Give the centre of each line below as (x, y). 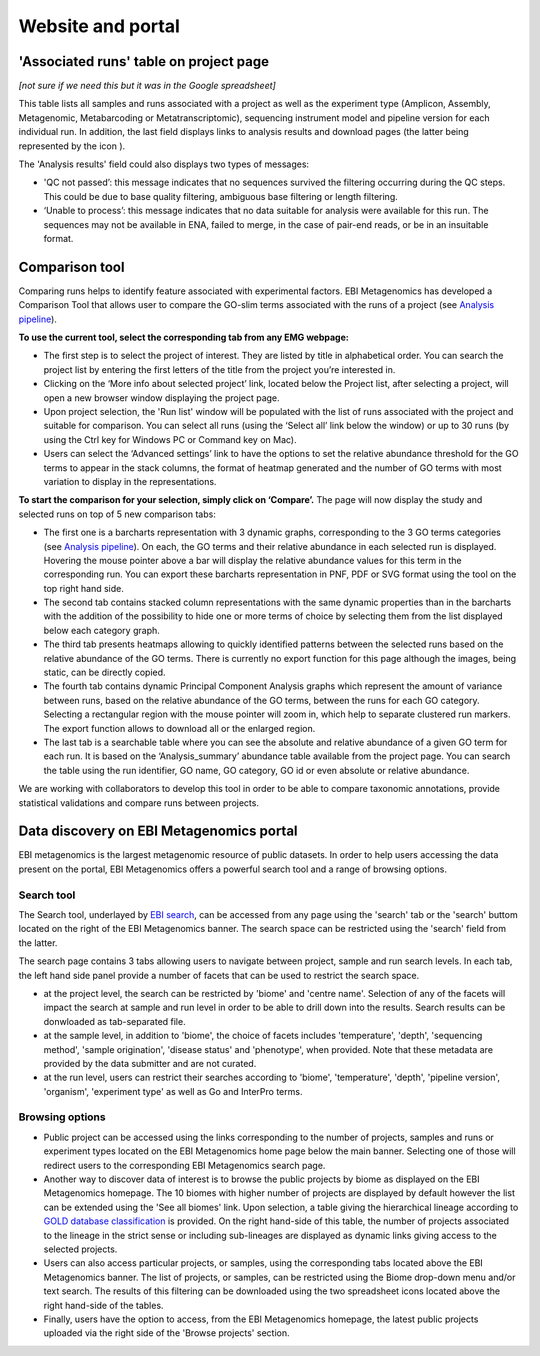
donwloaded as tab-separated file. (114, 1021)
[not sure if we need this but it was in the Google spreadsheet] (147, 86)
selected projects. (80, 1249)
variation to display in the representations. (130, 481)
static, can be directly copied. (104, 672)
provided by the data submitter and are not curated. (150, 1063)
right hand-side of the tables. (103, 1305)
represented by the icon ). (72, 146)
